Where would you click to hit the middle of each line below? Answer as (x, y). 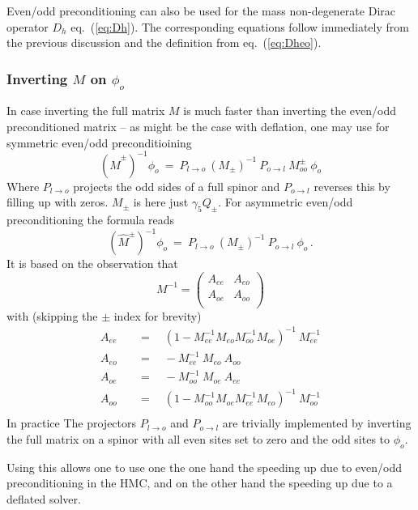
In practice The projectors (72, 423)
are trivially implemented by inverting (317, 423)
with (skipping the (52, 315)
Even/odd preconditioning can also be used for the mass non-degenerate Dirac (201, 11)
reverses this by (352, 186)
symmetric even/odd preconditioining (99, 142)
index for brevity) (158, 315)
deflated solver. (44, 499)
